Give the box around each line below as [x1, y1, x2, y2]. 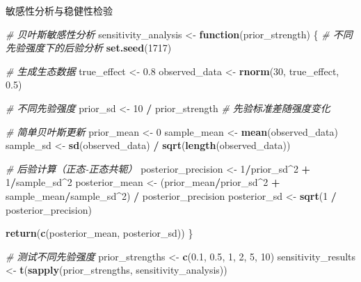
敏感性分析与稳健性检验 [6, 3, 113, 17]
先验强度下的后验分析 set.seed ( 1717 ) [6, 40, 172, 55]
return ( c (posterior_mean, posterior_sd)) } [6, 226, 193, 240]
